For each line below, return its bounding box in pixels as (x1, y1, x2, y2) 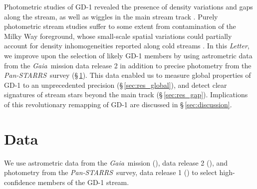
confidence (4, 177, 35, 187)
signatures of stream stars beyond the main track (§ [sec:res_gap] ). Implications (4, 89, 248, 100)
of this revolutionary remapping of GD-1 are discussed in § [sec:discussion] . (4, 99, 232, 109)
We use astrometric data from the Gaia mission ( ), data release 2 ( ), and (4, 157, 228, 168)
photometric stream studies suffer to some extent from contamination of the (4, 21, 236, 31)
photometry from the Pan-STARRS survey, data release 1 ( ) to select (4, 167, 217, 178)
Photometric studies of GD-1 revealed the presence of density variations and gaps (4, 1, 253, 11)
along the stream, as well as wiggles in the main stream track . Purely (4, 11, 218, 21)
